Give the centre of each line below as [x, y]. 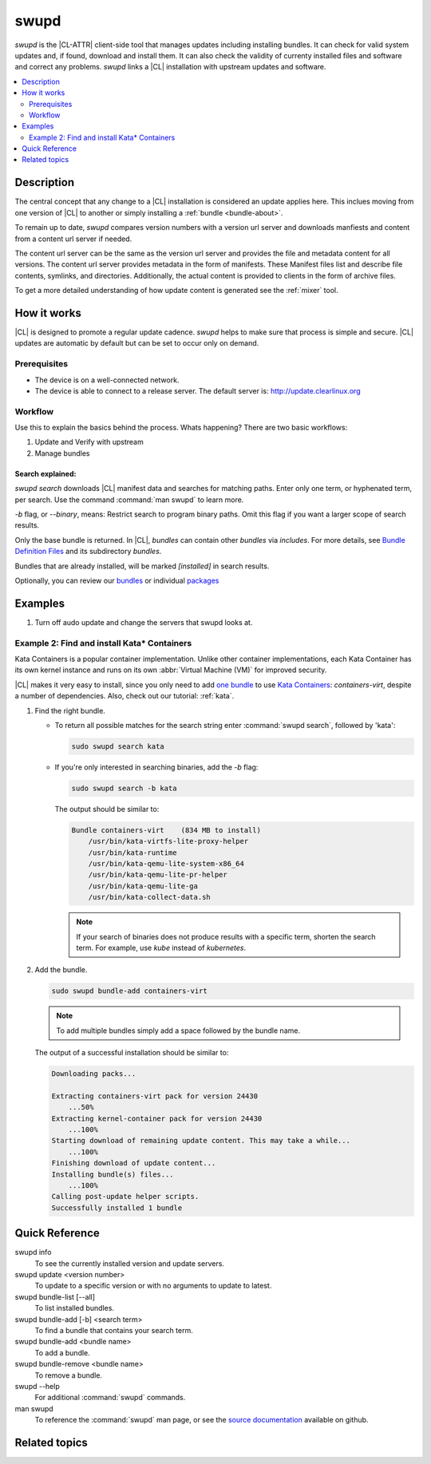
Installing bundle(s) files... [113, 1174]
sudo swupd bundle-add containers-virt [129, 991]
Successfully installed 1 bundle [117, 1208]
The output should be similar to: [107, 809]
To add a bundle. [63, 1352]
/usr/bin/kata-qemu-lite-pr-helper [158, 875]
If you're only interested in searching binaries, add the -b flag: [156, 767]
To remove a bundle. [69, 1375]
